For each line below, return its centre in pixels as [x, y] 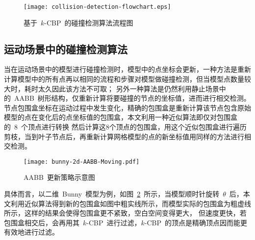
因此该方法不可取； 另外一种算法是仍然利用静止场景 [135, 88]
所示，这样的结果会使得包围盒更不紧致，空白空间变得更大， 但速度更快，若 [125, 213]
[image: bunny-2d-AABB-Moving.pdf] [82, 162]
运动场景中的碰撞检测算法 [66, 49]
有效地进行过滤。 [31, 232]
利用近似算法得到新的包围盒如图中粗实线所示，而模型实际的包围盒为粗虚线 [131, 203]
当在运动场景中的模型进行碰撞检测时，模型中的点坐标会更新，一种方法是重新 [127, 69]
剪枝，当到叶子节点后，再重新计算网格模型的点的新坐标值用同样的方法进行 [124, 136]
